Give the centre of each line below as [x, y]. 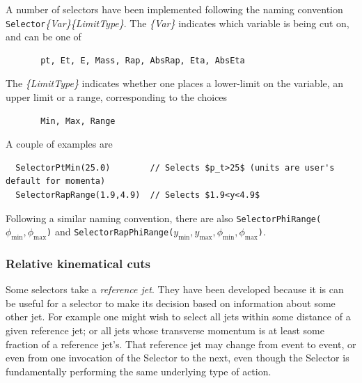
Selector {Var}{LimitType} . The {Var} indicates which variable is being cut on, [178, 23]
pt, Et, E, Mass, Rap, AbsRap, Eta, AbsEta [143, 60]
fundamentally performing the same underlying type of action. [139, 371]
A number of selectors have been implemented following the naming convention [174, 9]
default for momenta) [56, 181]
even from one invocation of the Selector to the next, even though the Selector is [178, 358]
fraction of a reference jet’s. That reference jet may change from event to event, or [181, 344]
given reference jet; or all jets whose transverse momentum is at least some [165, 330]
